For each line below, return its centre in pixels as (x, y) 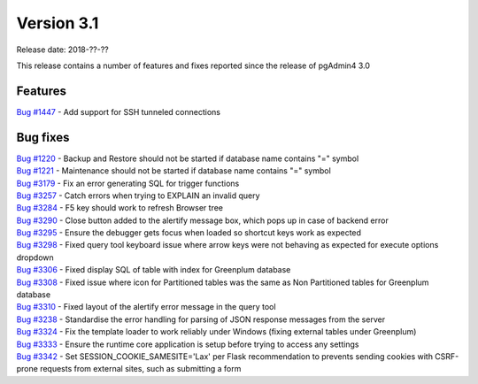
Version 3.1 (58, 23)
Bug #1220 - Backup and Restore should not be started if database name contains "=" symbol (188, 158)
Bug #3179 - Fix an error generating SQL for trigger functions (128, 183)
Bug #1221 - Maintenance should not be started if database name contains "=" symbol (173, 171)
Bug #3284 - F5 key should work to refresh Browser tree (120, 208)
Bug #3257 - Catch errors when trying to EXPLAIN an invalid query (138, 196)
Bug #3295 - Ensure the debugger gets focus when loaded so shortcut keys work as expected (189, 233)
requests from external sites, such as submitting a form (141, 369)
